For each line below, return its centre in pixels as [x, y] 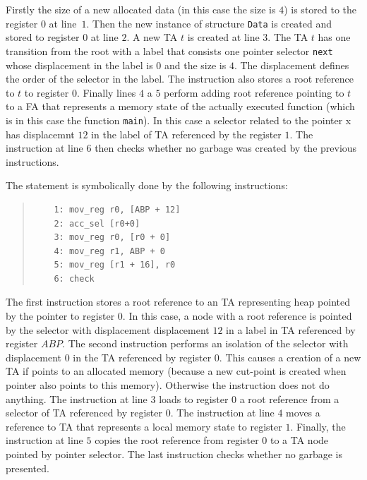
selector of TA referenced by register [84, 413]
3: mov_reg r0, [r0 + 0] [112, 238]
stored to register [43, 37]
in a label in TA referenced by [291, 329]
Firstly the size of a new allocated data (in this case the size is [141, 9]
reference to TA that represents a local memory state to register [144, 426]
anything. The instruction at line [77, 398]
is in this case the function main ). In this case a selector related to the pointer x [179, 120]
